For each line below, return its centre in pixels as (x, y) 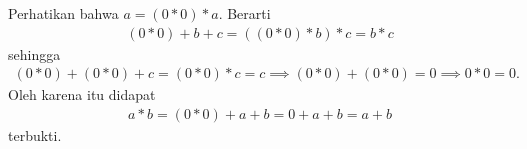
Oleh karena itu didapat (82, 94)
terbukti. (35, 134)
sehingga (34, 53)
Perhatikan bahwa (63, 13)
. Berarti (244, 13)
